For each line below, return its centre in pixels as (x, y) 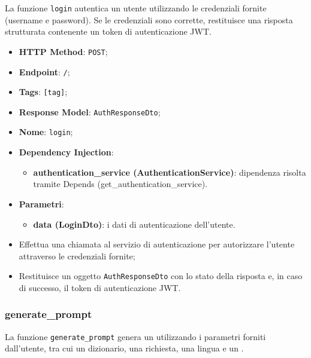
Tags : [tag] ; (43, 92)
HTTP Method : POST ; (63, 51)
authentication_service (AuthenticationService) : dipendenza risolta (170, 172)
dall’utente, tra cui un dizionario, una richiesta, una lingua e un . (124, 348)
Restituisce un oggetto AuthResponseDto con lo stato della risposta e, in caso (161, 276)
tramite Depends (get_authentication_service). (120, 184)
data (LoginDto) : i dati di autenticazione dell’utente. (134, 224)
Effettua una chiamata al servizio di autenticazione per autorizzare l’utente (157, 244)
